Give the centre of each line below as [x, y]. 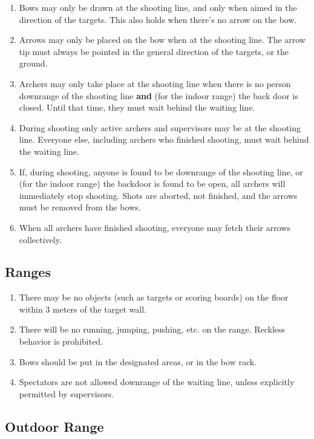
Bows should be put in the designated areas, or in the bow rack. [138, 361]
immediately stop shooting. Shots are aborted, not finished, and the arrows [158, 195]
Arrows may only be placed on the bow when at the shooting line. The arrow [162, 40]
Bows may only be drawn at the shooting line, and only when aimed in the [158, 7]
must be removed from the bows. [80, 207]
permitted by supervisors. [67, 393]
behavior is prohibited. [61, 341]
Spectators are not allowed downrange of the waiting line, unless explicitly [157, 382]
